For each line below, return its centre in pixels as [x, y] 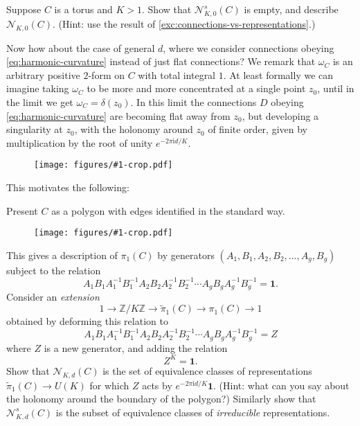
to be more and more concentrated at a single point [196, 88]
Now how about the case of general [81, 47]
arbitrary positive [43, 74]
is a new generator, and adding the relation [136, 347]
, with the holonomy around [134, 129]
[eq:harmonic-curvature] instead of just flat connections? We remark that [161, 61]
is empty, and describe [291, 9]
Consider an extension [53, 297]
